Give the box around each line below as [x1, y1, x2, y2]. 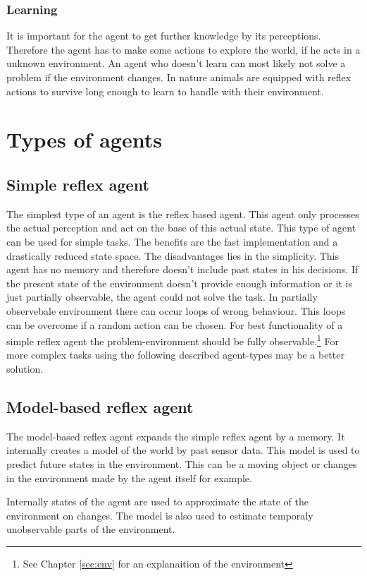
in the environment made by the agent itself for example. [6, 470, 252, 485]
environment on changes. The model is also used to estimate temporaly [6, 508, 313, 522]
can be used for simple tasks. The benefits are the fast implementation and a [6, 234, 338, 248]
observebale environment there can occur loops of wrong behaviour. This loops [6, 303, 346, 318]
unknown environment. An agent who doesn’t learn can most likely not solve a [6, 56, 346, 71]
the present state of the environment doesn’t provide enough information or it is [6, 275, 352, 290]
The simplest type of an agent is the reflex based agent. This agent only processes [6, 206, 359, 221]
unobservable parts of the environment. [6, 522, 175, 536]
